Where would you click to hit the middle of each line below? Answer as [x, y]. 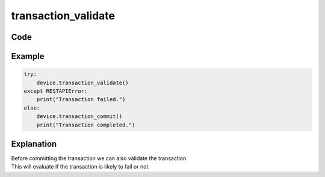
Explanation [34, 144]
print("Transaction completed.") [86, 125]
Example [28, 56]
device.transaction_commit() [79, 116]
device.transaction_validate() [82, 82]
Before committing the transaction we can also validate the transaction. [99, 158]
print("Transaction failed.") [81, 100]
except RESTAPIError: [56, 91]
